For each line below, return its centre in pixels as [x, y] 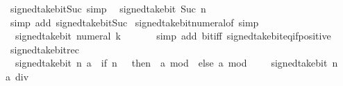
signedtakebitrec [44, 49]
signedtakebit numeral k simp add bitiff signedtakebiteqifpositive [173, 36]
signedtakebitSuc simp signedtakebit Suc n [108, 8]
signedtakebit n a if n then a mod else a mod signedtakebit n [176, 63]
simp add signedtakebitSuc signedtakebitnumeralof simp [134, 22]
